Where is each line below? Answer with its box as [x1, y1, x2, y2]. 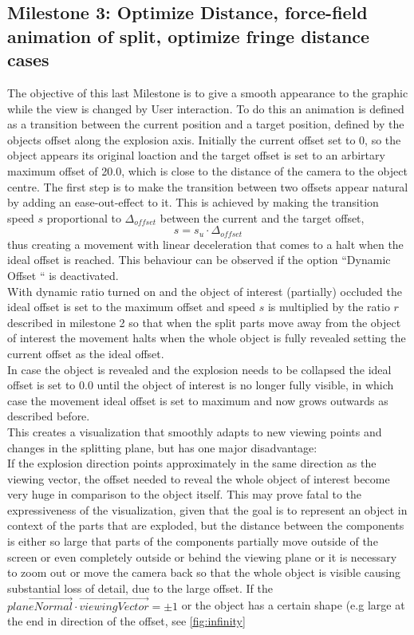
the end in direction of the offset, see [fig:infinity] [7, 613, 246, 629]
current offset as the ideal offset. [7, 345, 164, 361]
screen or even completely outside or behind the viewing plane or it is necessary [7, 548, 397, 565]
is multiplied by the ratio [267, 298, 390, 315]
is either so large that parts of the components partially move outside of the [7, 533, 378, 550]
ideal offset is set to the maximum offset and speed [7, 298, 256, 315]
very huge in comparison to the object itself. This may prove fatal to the [7, 486, 362, 503]
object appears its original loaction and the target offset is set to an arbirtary [7, 147, 385, 164]
